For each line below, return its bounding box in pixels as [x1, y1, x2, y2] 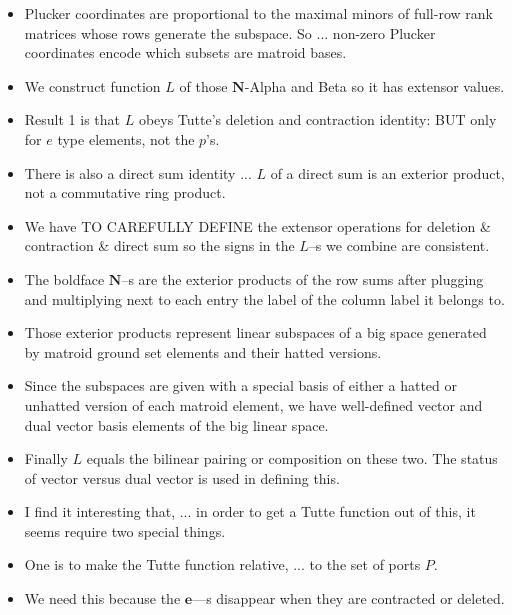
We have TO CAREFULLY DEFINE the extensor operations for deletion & [24, 215, 491, 236]
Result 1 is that [24, 109, 121, 130]
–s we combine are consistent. [308, 235, 490, 256]
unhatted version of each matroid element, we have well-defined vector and [24, 394, 483, 415]
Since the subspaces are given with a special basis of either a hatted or [24, 375, 458, 396]
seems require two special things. [24, 520, 226, 541]
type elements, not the [57, 128, 195, 149]
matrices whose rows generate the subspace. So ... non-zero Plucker [24, 22, 436, 43]
